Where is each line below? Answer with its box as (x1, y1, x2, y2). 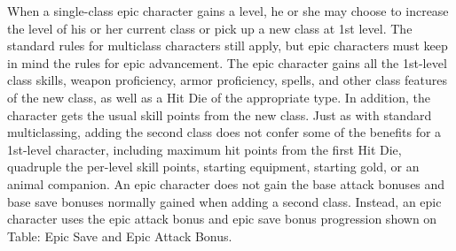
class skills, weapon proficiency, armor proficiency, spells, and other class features (7, 71, 447, 89)
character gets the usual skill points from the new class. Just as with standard (7, 105, 432, 124)
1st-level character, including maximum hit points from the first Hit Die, (7, 140, 402, 158)
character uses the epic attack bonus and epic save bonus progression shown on (7, 209, 437, 228)
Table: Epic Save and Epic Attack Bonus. (7, 226, 232, 245)
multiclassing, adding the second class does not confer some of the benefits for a (7, 123, 442, 141)
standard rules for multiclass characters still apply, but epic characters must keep (7, 36, 448, 55)
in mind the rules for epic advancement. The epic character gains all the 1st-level (7, 53, 447, 72)
